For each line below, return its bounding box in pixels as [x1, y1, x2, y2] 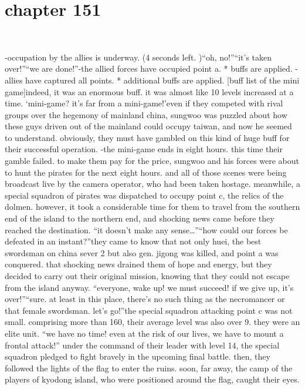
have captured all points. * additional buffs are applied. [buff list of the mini [25, 73, 300, 86]
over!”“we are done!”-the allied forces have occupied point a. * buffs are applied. [5, 62, 293, 75]
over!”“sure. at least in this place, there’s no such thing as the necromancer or [5, 293, 285, 305]
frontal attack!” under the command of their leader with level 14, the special [5, 338, 280, 351]
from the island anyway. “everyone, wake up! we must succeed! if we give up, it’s [5, 281, 294, 293]
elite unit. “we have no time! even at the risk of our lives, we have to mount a [5, 327, 284, 339]
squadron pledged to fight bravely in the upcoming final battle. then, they [5, 350, 270, 363]
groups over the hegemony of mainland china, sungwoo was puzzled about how [5, 108, 287, 120]
